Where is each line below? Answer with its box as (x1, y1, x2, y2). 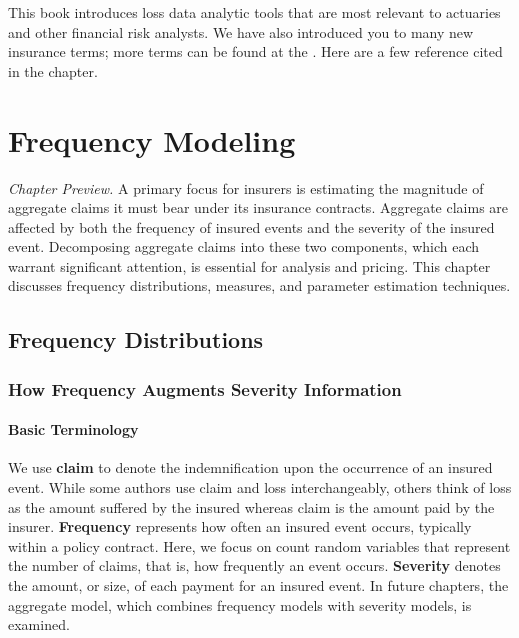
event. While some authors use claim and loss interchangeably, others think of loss (8, 477, 512, 498)
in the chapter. (8, 60, 98, 81)
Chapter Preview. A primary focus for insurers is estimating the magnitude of (8, 177, 484, 198)
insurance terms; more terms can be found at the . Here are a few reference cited (8, 41, 503, 62)
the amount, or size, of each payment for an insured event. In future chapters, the (8, 575, 509, 596)
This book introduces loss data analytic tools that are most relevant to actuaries (8, 2, 501, 22)
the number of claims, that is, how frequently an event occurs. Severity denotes (8, 555, 501, 576)
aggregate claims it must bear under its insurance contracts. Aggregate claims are (8, 197, 509, 218)
